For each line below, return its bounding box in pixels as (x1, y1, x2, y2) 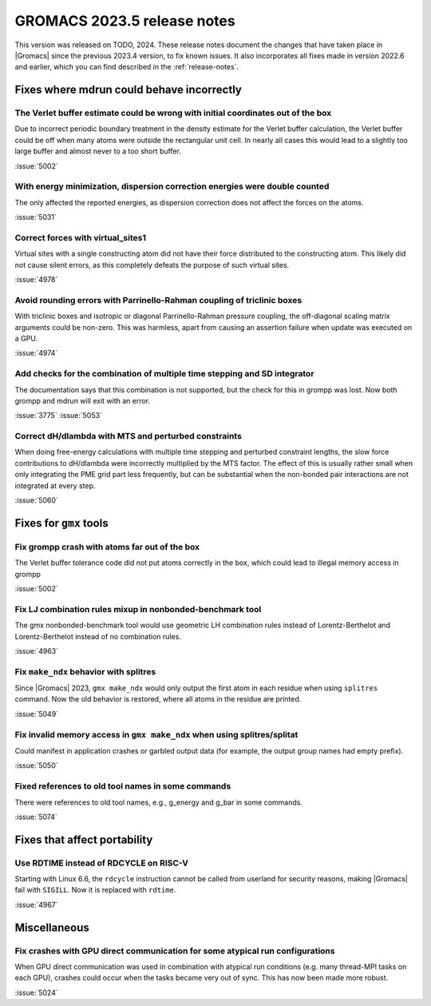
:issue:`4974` (14, 348, 58, 358)
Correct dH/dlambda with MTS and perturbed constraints (14, 431, 243, 442)
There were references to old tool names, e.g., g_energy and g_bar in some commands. (14, 797, 303, 807)
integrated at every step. (14, 480, 96, 491)
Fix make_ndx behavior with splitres (14, 666, 156, 677)
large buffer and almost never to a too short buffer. (14, 146, 181, 156)
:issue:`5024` (14, 988, 59, 997)
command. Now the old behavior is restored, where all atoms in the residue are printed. (14, 694, 302, 704)
